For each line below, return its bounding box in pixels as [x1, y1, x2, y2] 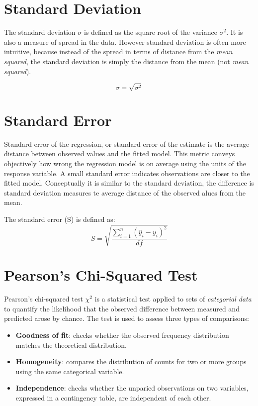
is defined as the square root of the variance [84, 27, 217, 37]
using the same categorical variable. [15, 366, 124, 376]
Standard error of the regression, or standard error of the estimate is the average [4, 138, 250, 149]
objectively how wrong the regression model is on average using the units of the [4, 158, 247, 168]
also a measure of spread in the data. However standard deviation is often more [4, 36, 246, 47]
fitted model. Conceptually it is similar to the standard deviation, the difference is [4, 178, 254, 188]
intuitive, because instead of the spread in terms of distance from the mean [4, 46, 233, 57]
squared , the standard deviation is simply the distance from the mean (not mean [4, 56, 249, 66]
